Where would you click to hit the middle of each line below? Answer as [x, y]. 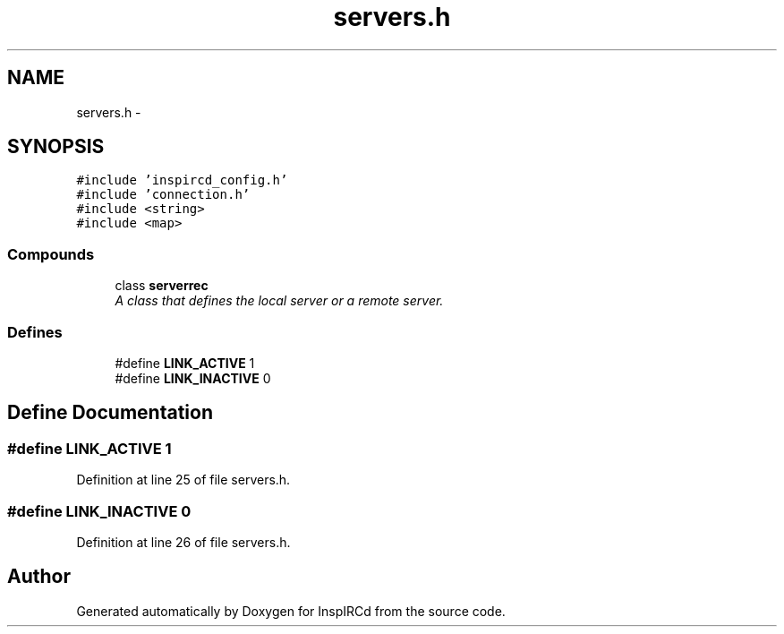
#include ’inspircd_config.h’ [182, 180]
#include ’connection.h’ [163, 195]
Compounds [51, 254]
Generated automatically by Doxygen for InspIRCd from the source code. [291, 611]
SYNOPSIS [56, 147]
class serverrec [162, 286]
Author [39, 577]
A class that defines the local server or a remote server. [279, 301]
